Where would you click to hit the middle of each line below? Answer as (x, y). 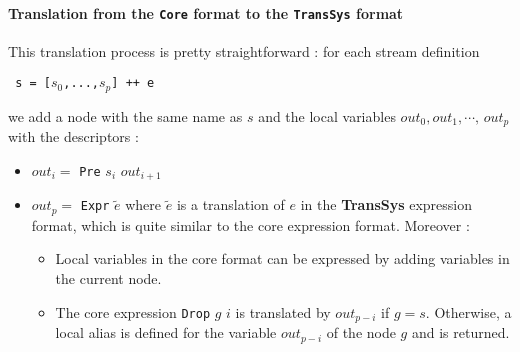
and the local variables (327, 115)
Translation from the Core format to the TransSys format (206, 12)
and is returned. (460, 332)
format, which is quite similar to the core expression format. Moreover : (250, 224)
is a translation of (230, 204)
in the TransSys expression (386, 204)
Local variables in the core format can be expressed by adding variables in (282, 258)
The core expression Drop (133, 311)
